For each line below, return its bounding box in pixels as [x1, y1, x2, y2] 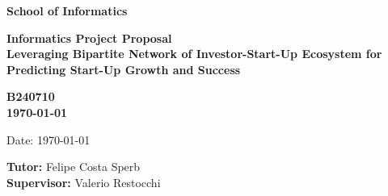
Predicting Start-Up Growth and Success [6, 60, 241, 77]
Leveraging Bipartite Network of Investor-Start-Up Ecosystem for [6, 45, 382, 62]
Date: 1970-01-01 [6, 131, 91, 148]
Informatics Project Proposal [6, 29, 172, 46]
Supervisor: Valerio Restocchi [6, 173, 161, 190]
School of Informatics [6, 2, 128, 19]
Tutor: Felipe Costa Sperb [6, 158, 141, 175]
